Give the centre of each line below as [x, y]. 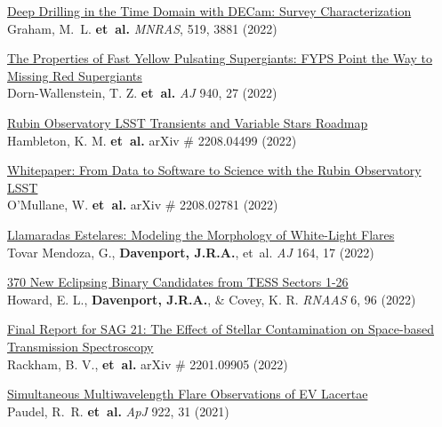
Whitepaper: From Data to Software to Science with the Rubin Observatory [214, 170]
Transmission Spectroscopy [80, 346]
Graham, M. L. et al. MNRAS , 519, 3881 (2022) [142, 28]
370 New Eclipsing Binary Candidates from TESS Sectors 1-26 [178, 282]
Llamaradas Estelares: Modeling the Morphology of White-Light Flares [201, 234]
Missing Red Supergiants [75, 75]
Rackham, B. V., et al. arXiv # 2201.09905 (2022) [148, 364]
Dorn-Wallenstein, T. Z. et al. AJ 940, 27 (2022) [142, 93]
